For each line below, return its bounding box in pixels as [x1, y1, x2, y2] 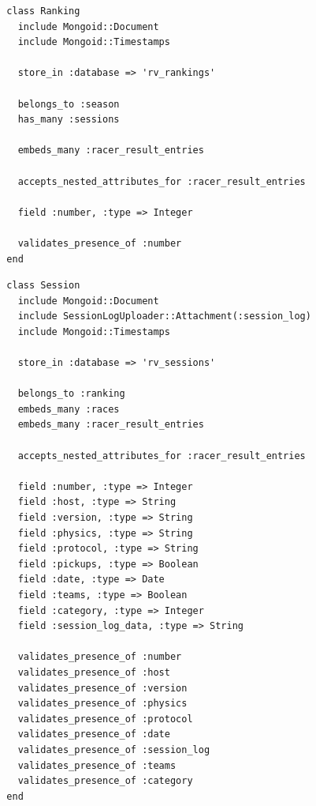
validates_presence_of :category [17, 775, 193, 787]
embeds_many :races [17, 403, 120, 415]
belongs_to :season [17, 98, 120, 110]
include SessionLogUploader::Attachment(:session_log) [17, 311, 311, 322]
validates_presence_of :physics [17, 698, 188, 710]
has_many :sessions [17, 114, 120, 126]
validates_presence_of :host [17, 666, 170, 678]
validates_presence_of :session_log [17, 744, 210, 755]
